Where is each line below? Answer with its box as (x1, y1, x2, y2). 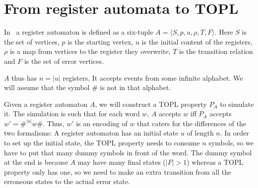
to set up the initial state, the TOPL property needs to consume (4, 138, 200, 148)
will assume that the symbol (4, 82, 90, 93)
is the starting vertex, (67, 36, 133, 47)
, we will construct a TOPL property (95, 98, 207, 109)
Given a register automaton (4, 98, 88, 109)
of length (187, 128, 214, 138)
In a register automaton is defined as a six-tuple (4, 27, 153, 37)
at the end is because (4, 157, 68, 167)
